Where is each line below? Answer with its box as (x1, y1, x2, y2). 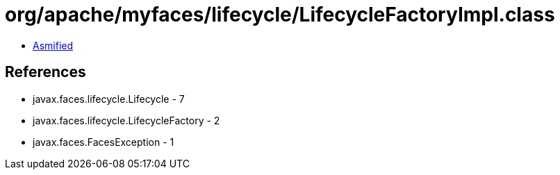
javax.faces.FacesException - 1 (33, 135, 174, 148)
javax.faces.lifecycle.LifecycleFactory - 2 (33, 114, 220, 126)
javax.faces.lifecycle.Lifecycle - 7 (33, 92, 185, 105)
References (5, 63, 86, 81)
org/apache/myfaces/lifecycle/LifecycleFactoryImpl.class (5, 3, 555, 26)
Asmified (33, 39, 74, 51)
